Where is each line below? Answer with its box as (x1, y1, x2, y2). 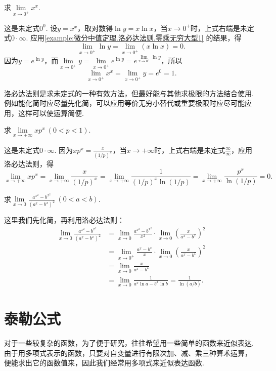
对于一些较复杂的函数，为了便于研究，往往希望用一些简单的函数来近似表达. (4, 338, 254, 348)
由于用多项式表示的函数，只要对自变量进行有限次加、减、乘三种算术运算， (4, 347, 252, 358)
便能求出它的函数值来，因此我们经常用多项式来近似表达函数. (4, 357, 204, 368)
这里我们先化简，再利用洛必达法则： (4, 215, 124, 225)
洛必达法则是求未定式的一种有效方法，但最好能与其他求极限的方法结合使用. (4, 88, 254, 98)
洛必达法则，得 (4, 158, 54, 169)
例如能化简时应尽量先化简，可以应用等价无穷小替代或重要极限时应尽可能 (4, 98, 245, 108)
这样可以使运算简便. (18, 107, 84, 118)
